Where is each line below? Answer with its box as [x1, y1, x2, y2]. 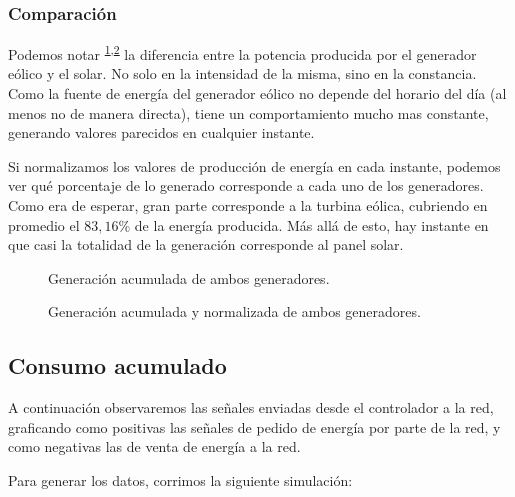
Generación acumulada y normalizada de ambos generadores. [48, 301, 421, 322]
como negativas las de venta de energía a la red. [8, 436, 301, 457]
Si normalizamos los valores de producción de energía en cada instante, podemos [8, 155, 501, 176]
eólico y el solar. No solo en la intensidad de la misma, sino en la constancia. [8, 63, 477, 84]
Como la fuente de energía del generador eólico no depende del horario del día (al [8, 83, 507, 104]
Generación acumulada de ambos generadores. [48, 267, 330, 288]
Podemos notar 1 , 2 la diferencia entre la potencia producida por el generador [8, 41, 477, 64]
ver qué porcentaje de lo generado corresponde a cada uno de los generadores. [8, 175, 484, 196]
